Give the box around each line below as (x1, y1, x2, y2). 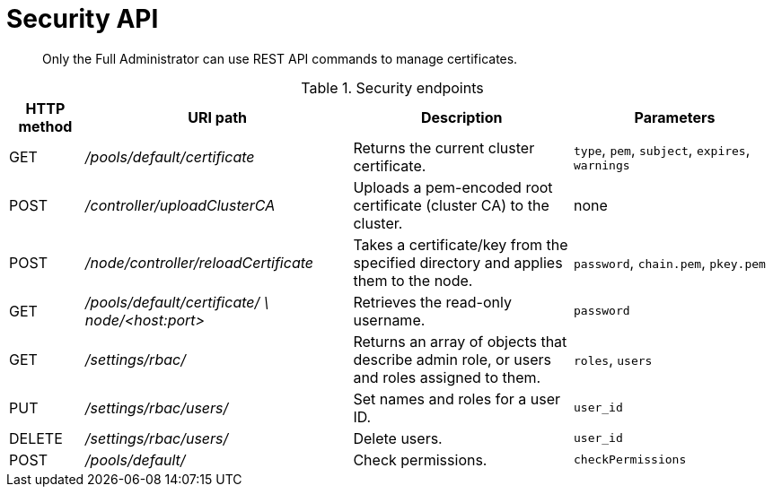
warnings (573, 159, 630, 173)
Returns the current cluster (353, 138, 535, 157)
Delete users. (353, 429, 443, 447)
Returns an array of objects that (353, 332, 567, 351)
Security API (6, 4, 159, 34)
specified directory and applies (353, 253, 563, 272)
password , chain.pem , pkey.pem (573, 253, 766, 272)
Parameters (634, 108, 716, 126)
